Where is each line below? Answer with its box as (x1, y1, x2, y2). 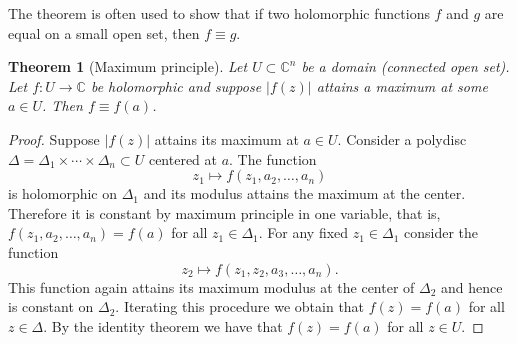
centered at (148, 148, 217, 169)
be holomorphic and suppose (90, 75, 262, 96)
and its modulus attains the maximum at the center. (143, 183, 466, 204)
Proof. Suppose (8, 128, 100, 149)
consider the (404, 222, 479, 243)
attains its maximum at (154, 128, 299, 149)
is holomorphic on (8, 183, 118, 204)
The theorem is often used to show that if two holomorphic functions (8, 3, 430, 23)
